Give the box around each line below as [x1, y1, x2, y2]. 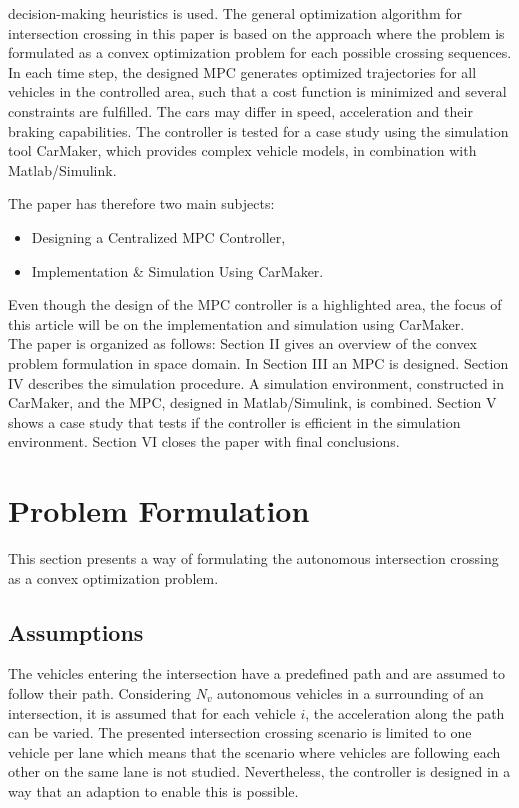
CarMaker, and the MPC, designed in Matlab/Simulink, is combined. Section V [8, 392, 497, 413]
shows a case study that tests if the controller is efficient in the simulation [8, 411, 461, 432]
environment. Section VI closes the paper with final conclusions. [8, 431, 400, 452]
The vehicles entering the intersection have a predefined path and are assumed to [8, 663, 506, 684]
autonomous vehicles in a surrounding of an [217, 682, 484, 703]
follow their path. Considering [8, 682, 191, 703]
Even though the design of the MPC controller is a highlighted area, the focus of [8, 294, 502, 315]
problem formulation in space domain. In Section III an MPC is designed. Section [8, 352, 509, 373]
